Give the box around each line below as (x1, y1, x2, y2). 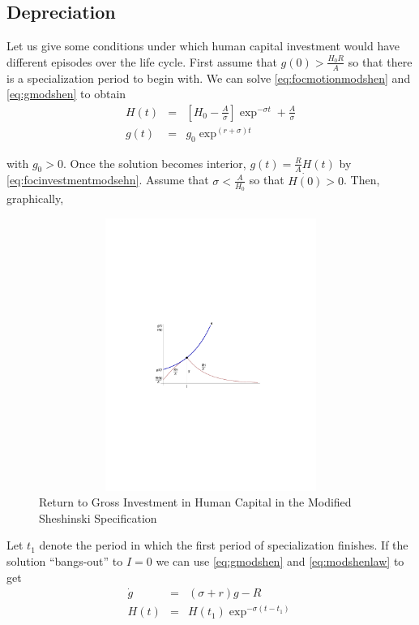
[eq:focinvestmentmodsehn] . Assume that (6, 171, 209, 188)
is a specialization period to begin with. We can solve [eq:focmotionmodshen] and (6, 69, 411, 86)
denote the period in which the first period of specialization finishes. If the (39, 537, 408, 554)
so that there (348, 53, 413, 70)
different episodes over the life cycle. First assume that (6, 53, 277, 70)
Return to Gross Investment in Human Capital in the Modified (39, 494, 352, 511)
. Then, (344, 171, 380, 188)
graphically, (6, 189, 64, 206)
